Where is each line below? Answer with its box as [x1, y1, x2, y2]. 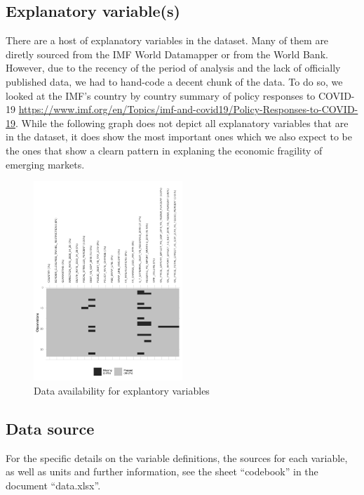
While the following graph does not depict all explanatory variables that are [21, 115, 349, 130]
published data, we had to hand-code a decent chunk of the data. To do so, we [6, 74, 343, 88]
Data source [6, 417, 95, 439]
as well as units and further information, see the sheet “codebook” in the [6, 464, 318, 479]
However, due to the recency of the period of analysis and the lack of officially [6, 60, 341, 75]
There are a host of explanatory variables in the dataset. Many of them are [6, 33, 329, 48]
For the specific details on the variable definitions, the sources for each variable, [6, 450, 348, 465]
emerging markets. [6, 157, 85, 171]
